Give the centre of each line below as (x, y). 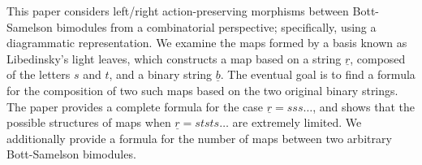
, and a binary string (161, 74)
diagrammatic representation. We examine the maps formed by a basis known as (207, 43)
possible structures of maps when (89, 122)
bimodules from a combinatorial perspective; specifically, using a (216, 26)
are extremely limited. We (297, 122)
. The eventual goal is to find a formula (318, 74)
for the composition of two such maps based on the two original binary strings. (202, 90)
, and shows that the (364, 106)
